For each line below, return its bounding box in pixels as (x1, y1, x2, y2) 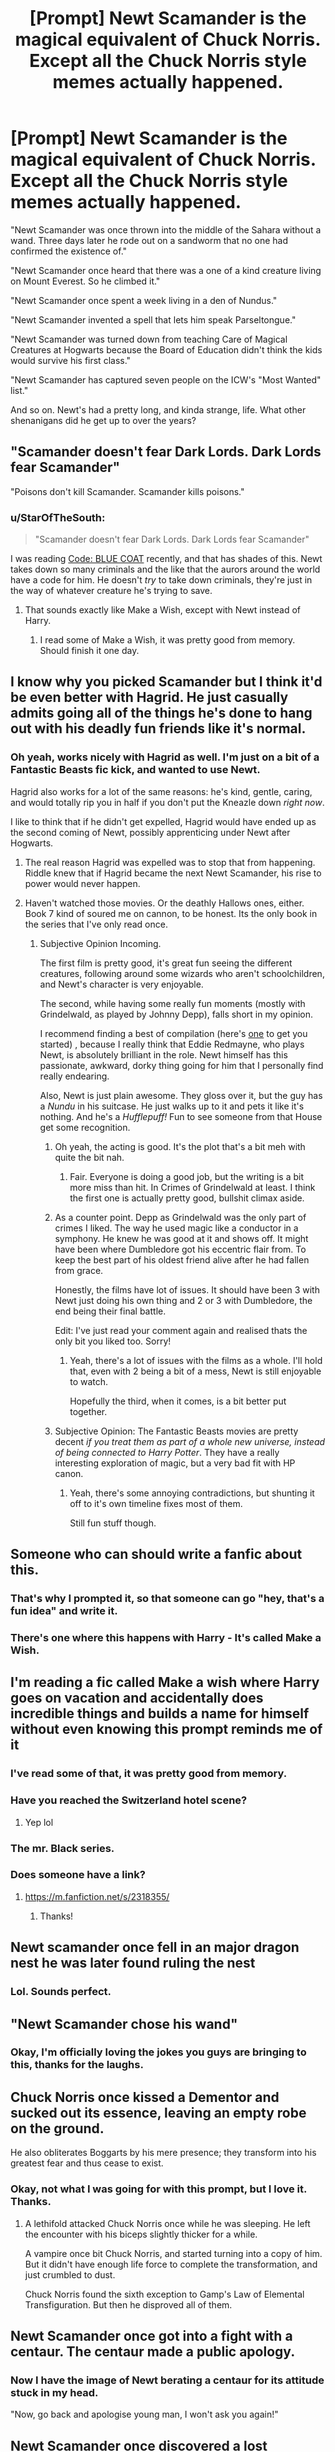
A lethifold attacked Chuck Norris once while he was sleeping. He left (24, 2217, 311, 2229)
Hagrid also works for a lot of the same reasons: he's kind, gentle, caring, (10, 785, 313, 797)
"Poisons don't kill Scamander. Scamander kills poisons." (10, 485, 245, 497)
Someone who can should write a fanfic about (10, 1546, 303, 1563)
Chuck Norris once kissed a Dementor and (10, 2088, 280, 2106)
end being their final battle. (54, 1305, 167, 1317)
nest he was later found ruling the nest (10, 1955, 256, 1972)
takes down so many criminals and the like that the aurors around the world (10, 563, 321, 576)
